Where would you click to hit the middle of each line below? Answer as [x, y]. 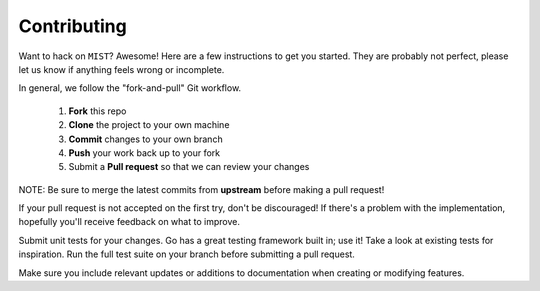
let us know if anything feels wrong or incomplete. [121, 69]
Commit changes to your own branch [146, 139]
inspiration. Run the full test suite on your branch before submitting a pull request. [186, 254]
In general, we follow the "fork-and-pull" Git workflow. [130, 88]
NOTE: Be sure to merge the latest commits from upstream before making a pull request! [201, 189]
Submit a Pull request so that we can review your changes [189, 167]
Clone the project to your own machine [149, 125]
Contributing [72, 26]
